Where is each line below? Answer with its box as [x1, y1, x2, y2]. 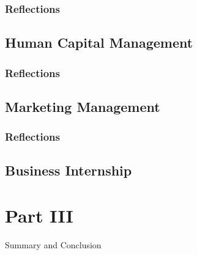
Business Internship [5, 161, 132, 180]
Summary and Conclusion [5, 238, 102, 251]
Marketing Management [5, 97, 160, 116]
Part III [5, 203, 73, 228]
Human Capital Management [5, 33, 193, 52]
